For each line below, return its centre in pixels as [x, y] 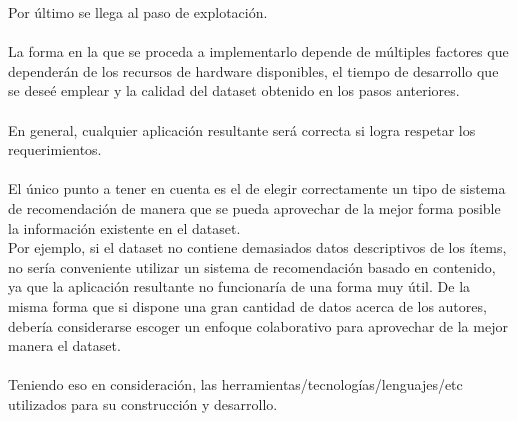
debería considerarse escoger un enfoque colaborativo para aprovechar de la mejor [258, 325]
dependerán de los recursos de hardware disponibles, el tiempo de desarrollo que [253, 70]
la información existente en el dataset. [124, 227]
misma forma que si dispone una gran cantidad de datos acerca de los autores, [247, 305]
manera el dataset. [64, 345]
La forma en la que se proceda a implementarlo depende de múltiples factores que [258, 51]
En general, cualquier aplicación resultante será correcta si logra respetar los [242, 129]
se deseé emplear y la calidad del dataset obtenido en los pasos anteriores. [234, 90]
